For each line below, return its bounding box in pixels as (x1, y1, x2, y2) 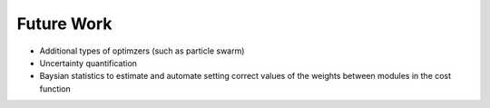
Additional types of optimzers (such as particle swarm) (39, 45, 245, 56)
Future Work (16, 14, 113, 34)
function (39, 83, 72, 94)
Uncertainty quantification (39, 57, 138, 68)
